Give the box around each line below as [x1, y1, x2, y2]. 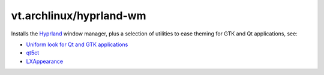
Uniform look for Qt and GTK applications [26, 41, 128, 48]
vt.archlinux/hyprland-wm [11, 9, 146, 22]
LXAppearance [26, 58, 63, 65]
